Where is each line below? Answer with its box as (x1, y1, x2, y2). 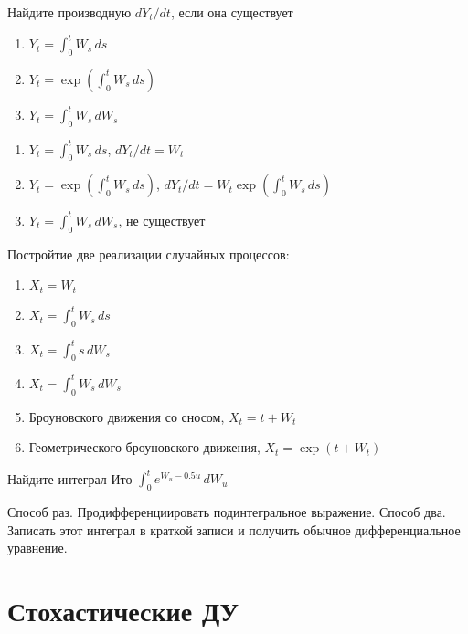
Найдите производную (7, 3, 132, 21)
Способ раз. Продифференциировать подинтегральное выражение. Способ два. (7, 502, 446, 522)
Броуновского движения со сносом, (28, 407, 225, 426)
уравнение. (7, 538, 68, 557)
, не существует (118, 210, 206, 229)
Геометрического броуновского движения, (28, 438, 261, 457)
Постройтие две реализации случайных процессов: (7, 244, 290, 263)
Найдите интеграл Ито (7, 469, 133, 488)
